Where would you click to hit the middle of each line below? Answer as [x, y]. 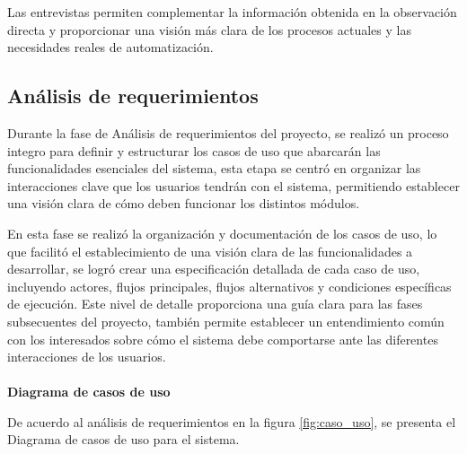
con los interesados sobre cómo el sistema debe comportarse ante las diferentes [223, 339]
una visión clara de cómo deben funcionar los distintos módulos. [184, 203]
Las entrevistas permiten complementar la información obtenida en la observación [232, 12]
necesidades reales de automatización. [110, 47]
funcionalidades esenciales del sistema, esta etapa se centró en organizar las [214, 168]
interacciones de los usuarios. [87, 357]
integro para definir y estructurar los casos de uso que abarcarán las [194, 150]
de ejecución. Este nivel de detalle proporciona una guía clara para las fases [215, 304]
